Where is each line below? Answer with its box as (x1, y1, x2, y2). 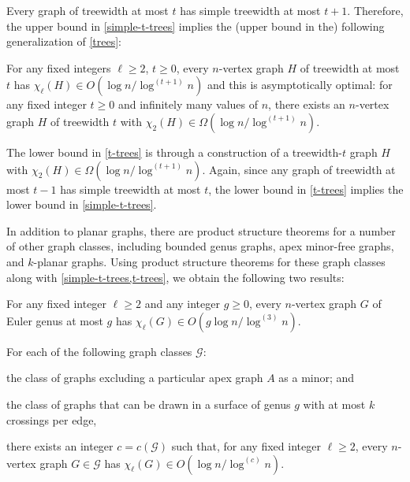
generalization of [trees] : (6, 33, 122, 50)
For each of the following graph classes (6, 343, 192, 359)
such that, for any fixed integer (171, 438, 321, 454)
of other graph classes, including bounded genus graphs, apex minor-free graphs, (6, 238, 394, 254)
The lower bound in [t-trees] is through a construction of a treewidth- (6, 143, 342, 160)
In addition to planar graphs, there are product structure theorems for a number (6, 222, 396, 239)
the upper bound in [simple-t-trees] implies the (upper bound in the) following (6, 17, 385, 34)
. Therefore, (347, 2, 404, 18)
